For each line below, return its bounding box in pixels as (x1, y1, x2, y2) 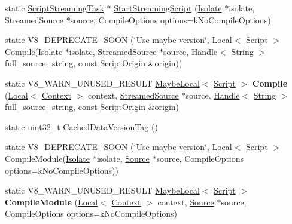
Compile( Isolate (5, 45, 63, 57)
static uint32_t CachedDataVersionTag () (5, 120, 158, 133)
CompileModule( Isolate (5, 152, 90, 164)
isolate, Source (96, 152, 150, 164)
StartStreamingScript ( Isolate (114, 2, 222, 14)
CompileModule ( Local (5, 195, 98, 208)
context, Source (157, 195, 214, 208)
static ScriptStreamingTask (5, 2, 104, 14)
